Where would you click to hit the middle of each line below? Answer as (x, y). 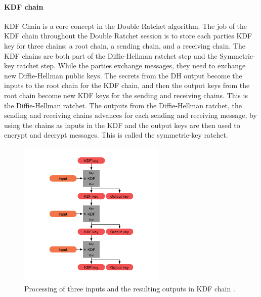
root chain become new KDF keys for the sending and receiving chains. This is (126, 95)
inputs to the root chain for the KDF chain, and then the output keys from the (127, 85)
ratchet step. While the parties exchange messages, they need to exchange (131, 66)
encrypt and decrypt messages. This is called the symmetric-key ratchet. (116, 135)
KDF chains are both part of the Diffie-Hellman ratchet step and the (111, 55)
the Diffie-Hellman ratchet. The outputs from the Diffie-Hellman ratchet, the (123, 105)
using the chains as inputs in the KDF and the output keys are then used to (122, 125)
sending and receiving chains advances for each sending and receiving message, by (130, 115)
